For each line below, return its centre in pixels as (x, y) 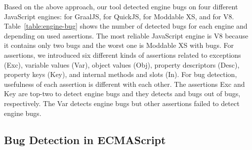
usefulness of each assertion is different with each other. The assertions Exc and (125, 84)
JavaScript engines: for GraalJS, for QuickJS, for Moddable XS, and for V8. (119, 16)
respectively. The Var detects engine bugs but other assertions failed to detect (122, 103)
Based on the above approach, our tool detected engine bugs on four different (121, 6)
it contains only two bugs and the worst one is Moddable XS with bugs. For (119, 45)
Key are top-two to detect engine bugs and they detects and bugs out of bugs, (122, 94)
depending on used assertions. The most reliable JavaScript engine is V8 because (126, 35)
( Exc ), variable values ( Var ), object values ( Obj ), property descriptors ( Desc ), (122, 64)
